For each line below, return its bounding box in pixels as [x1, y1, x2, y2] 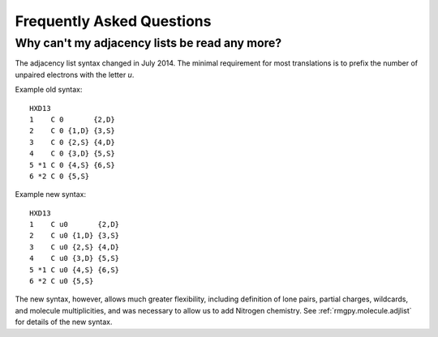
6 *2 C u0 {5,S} [29, 276, 94, 286]
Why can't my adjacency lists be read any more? [15, 36, 282, 50]
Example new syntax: [15, 190, 87, 199]
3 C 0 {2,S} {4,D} [29, 138, 115, 147]
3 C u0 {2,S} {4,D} [29, 242, 120, 251]
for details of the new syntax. [15, 317, 113, 327]
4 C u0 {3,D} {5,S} [29, 254, 120, 263]
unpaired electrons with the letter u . [15, 70, 135, 79]
